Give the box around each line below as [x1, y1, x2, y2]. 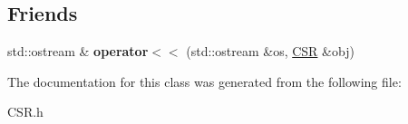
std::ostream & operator [7, 42, 149, 61]
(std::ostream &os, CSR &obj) [186, 42, 355, 61]
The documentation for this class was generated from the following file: [7, 72, 402, 91]
